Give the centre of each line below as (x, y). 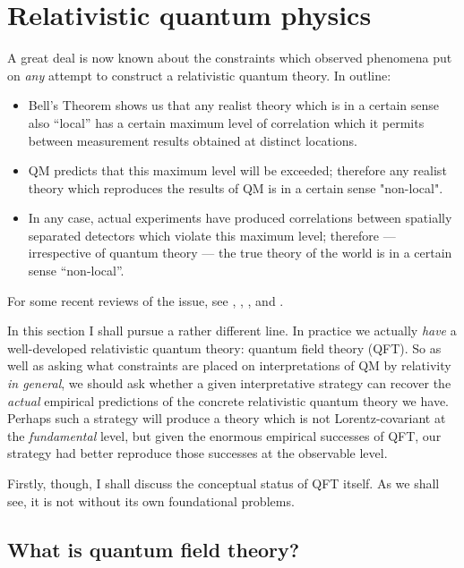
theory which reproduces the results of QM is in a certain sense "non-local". (236, 187)
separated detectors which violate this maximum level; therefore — (212, 235)
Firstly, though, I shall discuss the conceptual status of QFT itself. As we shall (223, 483)
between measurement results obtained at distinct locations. (193, 140)
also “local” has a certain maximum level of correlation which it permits (226, 122)
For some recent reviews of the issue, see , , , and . (146, 300)
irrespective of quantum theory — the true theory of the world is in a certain (240, 253)
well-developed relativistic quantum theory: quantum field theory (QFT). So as (224, 348)
